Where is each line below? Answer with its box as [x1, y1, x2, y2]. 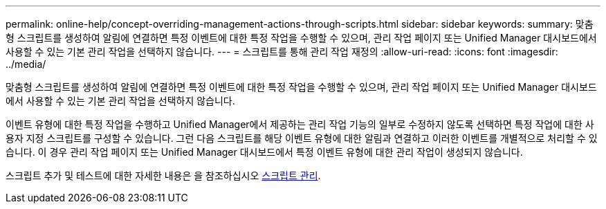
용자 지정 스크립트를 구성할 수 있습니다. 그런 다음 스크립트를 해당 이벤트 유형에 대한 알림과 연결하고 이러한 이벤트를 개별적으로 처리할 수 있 [6, 132, 598, 144]
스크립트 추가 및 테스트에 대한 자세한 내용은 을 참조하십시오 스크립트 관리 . [6, 170, 321, 181]
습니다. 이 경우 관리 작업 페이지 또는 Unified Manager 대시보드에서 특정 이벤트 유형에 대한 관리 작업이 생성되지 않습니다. [6, 146, 523, 158]
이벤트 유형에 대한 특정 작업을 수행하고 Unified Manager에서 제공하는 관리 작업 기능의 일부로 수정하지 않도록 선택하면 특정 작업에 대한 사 [6, 118, 594, 130]
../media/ [6, 58, 46, 70]
